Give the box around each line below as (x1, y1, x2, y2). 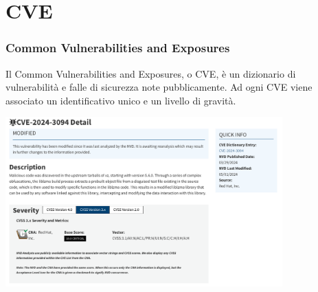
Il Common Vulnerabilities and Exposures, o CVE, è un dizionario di (5, 66, 296, 80)
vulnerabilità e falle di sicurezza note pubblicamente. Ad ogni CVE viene (5, 80, 313, 94)
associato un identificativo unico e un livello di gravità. (5, 93, 236, 107)
